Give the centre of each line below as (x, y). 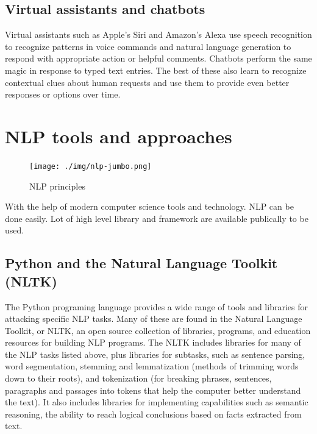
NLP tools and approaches (119, 136)
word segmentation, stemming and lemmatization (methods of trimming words (152, 366)
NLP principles (57, 186)
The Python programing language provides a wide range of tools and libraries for (156, 306)
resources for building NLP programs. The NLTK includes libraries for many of (153, 342)
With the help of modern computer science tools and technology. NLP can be (149, 206)
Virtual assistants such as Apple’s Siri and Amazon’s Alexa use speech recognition (158, 34)
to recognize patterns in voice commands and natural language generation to (148, 46)
